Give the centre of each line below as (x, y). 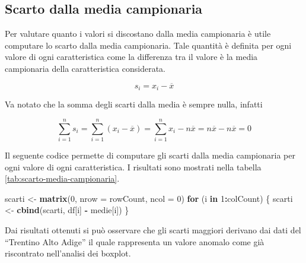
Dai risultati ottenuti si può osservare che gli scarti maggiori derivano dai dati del (153, 229)
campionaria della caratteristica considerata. (85, 68)
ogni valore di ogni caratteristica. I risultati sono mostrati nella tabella (133, 167)
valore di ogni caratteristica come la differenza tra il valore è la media (131, 57)
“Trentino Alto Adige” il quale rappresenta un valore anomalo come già (135, 241)
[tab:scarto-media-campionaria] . (62, 178)
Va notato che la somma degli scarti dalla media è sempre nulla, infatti (134, 104)
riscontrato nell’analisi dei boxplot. (68, 253)
